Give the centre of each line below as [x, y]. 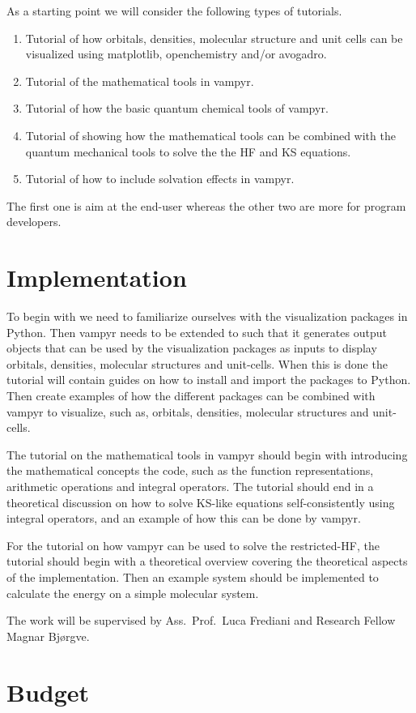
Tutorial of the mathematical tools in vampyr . [140, 81]
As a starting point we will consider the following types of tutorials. [174, 11]
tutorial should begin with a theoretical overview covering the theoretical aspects [207, 561]
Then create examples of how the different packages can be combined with [191, 396]
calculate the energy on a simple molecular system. [133, 593]
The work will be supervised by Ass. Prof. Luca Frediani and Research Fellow [201, 620]
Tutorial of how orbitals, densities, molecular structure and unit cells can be [214, 38]
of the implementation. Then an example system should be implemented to [193, 576]
